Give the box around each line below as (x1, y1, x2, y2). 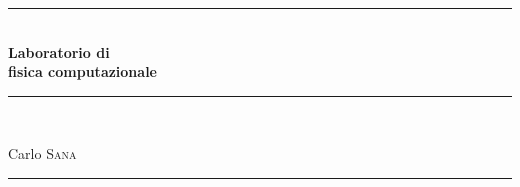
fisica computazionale (8, 61, 157, 82)
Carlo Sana (8, 143, 77, 164)
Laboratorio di (8, 41, 110, 62)
